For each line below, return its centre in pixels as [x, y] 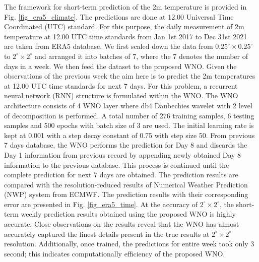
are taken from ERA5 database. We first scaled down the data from [109, 46]
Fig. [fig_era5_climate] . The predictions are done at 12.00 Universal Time [119, 16]
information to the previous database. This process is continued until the [117, 165]
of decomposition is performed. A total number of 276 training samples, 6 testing [129, 115]
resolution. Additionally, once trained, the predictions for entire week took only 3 [129, 244]
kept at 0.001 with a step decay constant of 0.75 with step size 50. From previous [129, 135]
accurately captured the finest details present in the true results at [107, 234]
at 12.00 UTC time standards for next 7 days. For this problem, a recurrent [121, 85]
